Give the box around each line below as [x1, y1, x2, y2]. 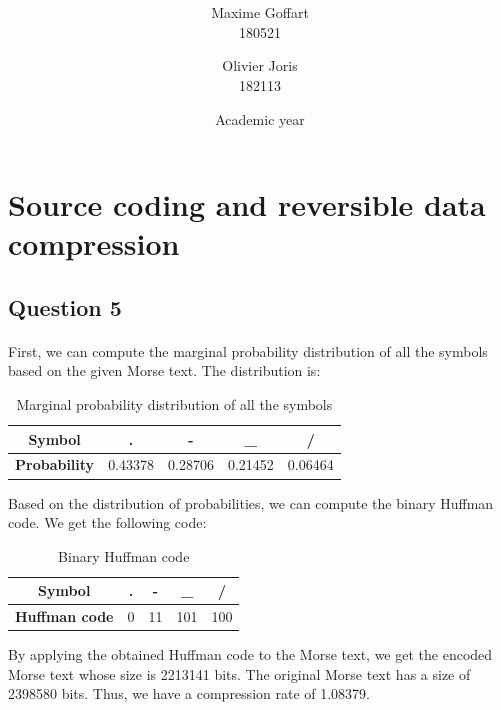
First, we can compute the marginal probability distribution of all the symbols [8, 340, 488, 361]
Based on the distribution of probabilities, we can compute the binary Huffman [8, 492, 494, 513]
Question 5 [8, 291, 122, 322]
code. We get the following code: [8, 512, 207, 533]
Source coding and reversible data [8, 184, 486, 225]
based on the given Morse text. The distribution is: [8, 360, 321, 381]
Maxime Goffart [211, 2, 309, 23]
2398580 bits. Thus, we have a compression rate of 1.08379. [8, 683, 371, 704]
